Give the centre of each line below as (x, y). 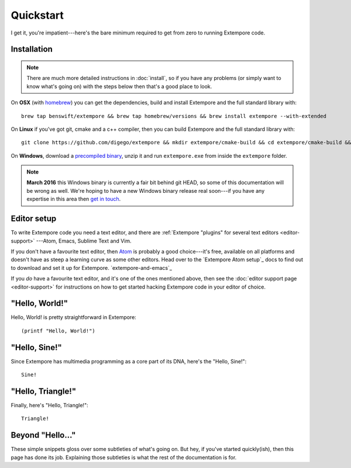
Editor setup (34, 219)
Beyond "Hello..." (43, 435)
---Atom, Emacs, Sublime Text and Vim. (84, 241)
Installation (32, 49)
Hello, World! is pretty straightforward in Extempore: (74, 317)
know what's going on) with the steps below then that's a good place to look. (119, 86)
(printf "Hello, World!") (58, 331)
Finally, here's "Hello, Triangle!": (49, 405)
